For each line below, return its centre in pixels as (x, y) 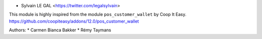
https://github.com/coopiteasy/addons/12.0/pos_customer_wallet (74, 21)
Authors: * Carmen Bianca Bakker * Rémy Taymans (60, 30)
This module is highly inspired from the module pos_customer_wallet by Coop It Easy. (98, 14)
